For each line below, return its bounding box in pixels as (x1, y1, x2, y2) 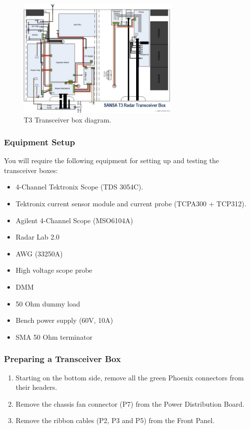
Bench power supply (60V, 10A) (15, 315, 113, 325)
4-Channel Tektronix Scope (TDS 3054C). (15, 182, 144, 192)
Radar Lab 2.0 (15, 232, 60, 242)
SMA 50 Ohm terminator (15, 331, 93, 342)
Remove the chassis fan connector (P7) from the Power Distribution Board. (15, 398, 245, 409)
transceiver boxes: (4, 165, 58, 175)
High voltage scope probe (15, 265, 93, 275)
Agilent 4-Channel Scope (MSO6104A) (15, 215, 133, 225)
